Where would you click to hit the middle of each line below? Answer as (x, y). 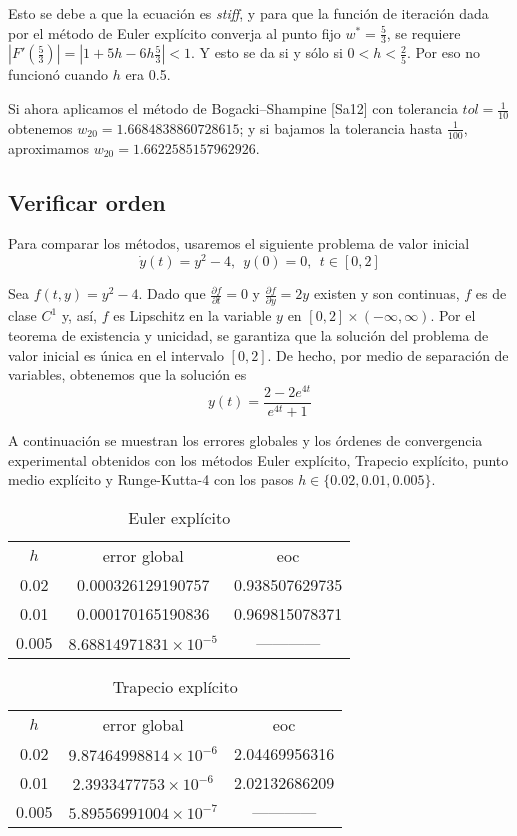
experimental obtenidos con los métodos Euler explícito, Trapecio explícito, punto (258, 459)
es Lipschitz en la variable (192, 315)
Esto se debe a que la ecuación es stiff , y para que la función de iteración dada (248, 13)
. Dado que (172, 293)
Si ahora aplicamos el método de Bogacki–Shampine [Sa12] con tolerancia (233, 108)
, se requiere (423, 32)
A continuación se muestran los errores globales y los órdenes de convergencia (245, 439)
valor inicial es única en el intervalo (116, 354)
